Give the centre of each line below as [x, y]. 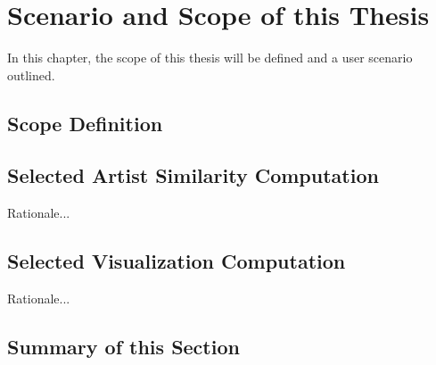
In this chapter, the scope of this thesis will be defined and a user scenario [210, 58]
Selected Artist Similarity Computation [193, 175]
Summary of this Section [123, 347]
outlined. [31, 75]
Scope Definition [85, 123]
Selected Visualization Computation [177, 261]
